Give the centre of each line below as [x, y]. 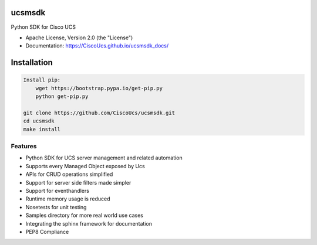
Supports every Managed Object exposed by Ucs [85, 166]
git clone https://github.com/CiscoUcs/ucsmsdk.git [99, 113]
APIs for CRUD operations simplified [69, 174]
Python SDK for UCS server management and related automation [104, 158]
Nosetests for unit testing [56, 207]
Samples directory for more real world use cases [85, 215]
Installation [32, 62]
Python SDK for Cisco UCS [43, 27]
